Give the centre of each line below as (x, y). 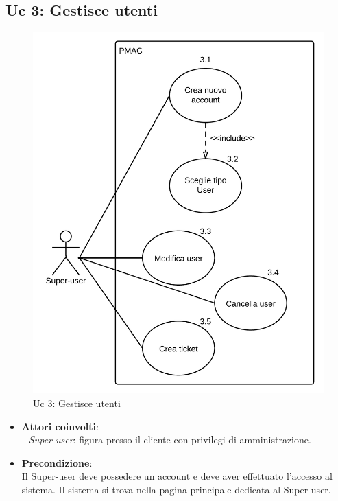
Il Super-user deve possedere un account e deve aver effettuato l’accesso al (177, 476)
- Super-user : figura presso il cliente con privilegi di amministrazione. (166, 440)
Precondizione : (57, 462)
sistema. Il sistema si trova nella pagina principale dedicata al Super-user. (176, 490)
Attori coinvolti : (60, 426)
